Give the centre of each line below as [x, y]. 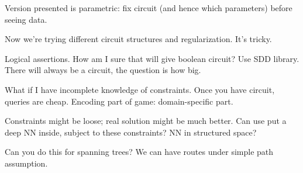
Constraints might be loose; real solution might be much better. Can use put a [146, 121]
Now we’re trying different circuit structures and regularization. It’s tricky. [138, 39]
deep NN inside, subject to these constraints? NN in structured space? [131, 132]
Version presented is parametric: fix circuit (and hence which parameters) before [149, 8]
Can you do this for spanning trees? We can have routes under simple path [139, 152]
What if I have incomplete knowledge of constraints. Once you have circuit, [140, 89]
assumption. [26, 163]
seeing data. [26, 19]
